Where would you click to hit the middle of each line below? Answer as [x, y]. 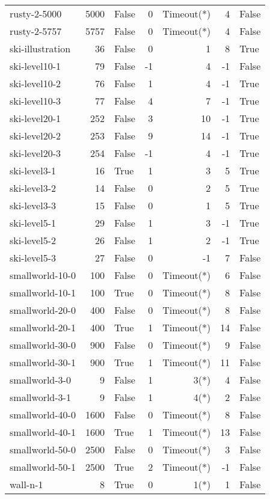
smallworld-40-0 [43, 415]
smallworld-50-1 [43, 467]
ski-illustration [40, 48]
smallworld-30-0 [43, 345]
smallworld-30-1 [43, 362]
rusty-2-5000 [36, 14]
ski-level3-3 [33, 205]
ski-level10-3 [35, 101]
